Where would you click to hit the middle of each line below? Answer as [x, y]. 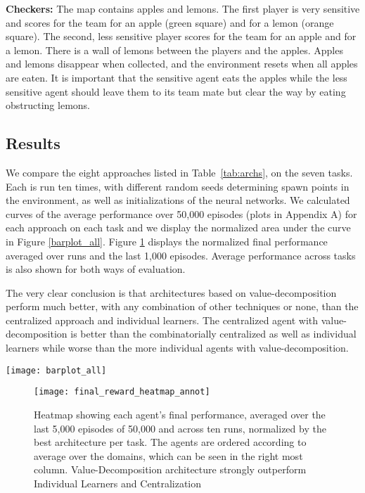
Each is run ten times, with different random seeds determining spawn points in [178, 186]
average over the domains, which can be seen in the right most [168, 455]
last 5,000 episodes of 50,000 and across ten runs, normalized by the [180, 428]
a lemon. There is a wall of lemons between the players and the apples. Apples [174, 50]
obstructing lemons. [48, 105]
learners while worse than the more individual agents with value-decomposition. [177, 348]
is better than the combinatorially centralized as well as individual [213, 334]
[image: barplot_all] [56, 370]
